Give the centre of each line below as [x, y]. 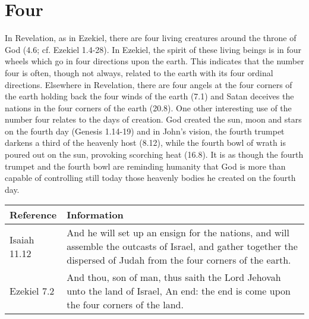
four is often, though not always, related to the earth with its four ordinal [139, 72]
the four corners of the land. [125, 305]
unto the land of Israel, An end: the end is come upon [179, 291]
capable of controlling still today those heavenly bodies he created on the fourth [150, 178]
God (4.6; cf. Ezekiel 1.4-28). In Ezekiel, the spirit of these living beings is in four [153, 49]
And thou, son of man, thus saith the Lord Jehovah [174, 277]
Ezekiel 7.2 [32, 291]
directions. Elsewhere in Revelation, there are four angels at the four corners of [149, 84]
